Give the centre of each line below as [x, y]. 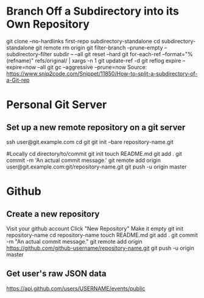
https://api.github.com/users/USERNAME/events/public [76, 288]
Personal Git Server [57, 105]
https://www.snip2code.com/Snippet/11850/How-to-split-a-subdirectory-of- [102, 73]
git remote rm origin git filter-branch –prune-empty [99, 48]
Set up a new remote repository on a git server [96, 127]
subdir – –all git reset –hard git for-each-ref [107, 54]
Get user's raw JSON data [56, 274]
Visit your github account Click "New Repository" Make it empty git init [95, 228]
